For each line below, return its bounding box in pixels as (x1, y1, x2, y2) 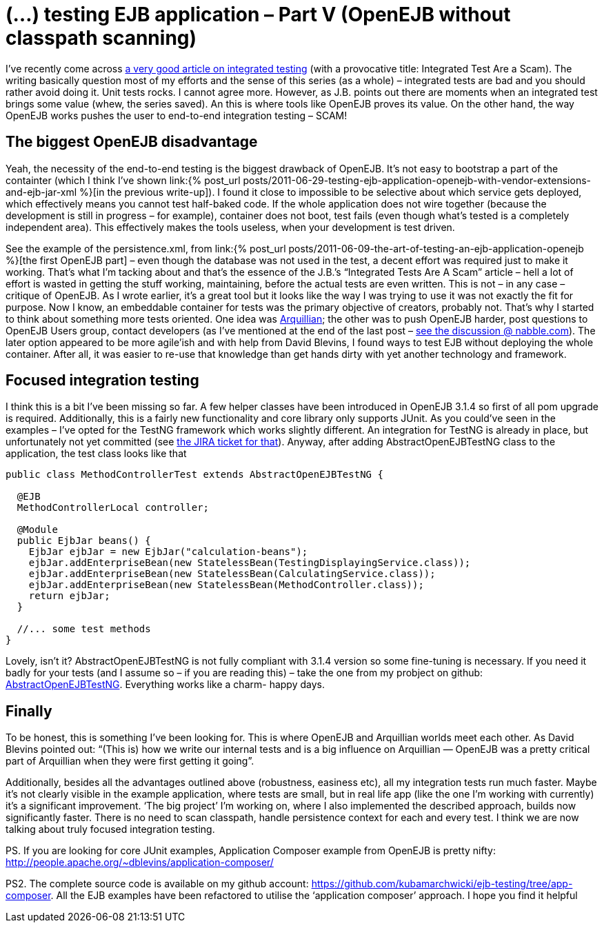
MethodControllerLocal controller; (17, 502, 210, 514)
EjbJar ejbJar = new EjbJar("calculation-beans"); (28, 546, 308, 558)
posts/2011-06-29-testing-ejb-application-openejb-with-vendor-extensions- (243, 174, 591, 186)
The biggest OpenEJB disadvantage (6, 133, 258, 151)
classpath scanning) (6, 26, 197, 50)
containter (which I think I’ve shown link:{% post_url (6, 174, 241, 186)
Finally (6, 702, 52, 720)
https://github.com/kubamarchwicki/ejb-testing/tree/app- (311, 878, 573, 890)
